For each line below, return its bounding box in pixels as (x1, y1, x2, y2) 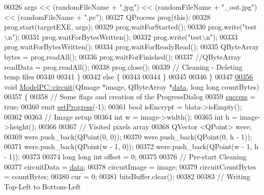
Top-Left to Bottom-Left (4, 181, 81, 191)
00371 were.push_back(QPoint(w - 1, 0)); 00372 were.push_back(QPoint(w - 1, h (4, 141, 258, 152)
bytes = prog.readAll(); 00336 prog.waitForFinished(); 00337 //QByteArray (4, 51, 241, 62)
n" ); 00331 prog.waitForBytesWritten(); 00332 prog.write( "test (8, 31, 202, 42)
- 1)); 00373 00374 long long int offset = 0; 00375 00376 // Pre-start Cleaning (4, 151, 247, 161)
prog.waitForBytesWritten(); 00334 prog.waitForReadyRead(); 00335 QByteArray (4, 41, 259, 52)
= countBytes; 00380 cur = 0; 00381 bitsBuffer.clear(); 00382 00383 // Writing (4, 171, 251, 182)
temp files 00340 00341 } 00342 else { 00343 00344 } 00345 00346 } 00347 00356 (4, 71, 253, 82)
